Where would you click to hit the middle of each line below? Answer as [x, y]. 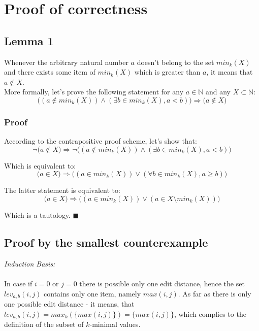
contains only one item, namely [92, 293]
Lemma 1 [29, 40]
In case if [18, 283]
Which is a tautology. [37, 214]
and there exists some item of [50, 72]
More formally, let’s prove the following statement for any [94, 92]
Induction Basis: [30, 263]
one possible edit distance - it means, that [69, 303]
